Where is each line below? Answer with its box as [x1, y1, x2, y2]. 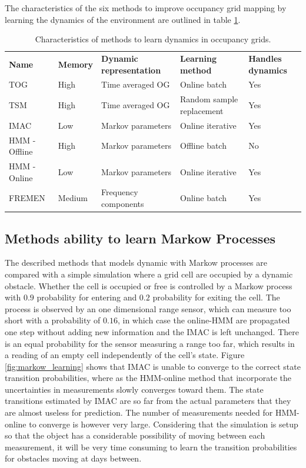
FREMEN [9, 192, 45, 204]
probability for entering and [36, 291, 137, 303]
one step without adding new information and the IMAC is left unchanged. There [5, 325, 299, 337]
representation [101, 63, 161, 76]
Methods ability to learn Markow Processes [5, 229, 276, 247]
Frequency [101, 186, 138, 198]
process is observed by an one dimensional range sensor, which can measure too [5, 302, 291, 315]
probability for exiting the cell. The [152, 291, 280, 303]
